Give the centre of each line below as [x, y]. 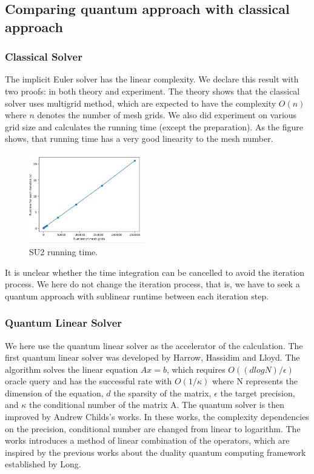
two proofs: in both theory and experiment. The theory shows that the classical [152, 91]
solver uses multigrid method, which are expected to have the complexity [141, 103]
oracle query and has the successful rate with [89, 381]
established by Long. [43, 464]
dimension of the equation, [54, 392]
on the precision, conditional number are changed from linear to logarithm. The [153, 428]
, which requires [196, 369]
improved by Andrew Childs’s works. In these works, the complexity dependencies [157, 417]
